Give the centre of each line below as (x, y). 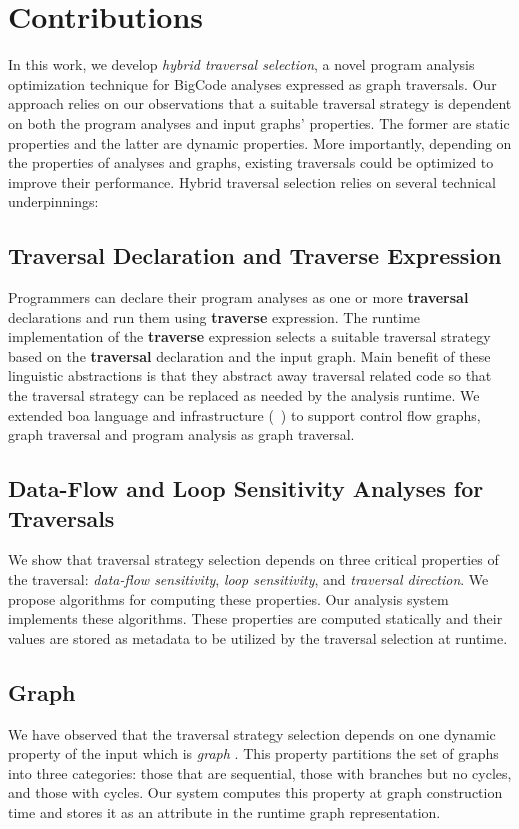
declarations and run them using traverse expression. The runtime (214, 316)
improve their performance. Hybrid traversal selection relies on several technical (252, 181)
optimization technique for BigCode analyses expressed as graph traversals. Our (252, 83)
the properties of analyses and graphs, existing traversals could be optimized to (251, 162)
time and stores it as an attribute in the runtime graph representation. (224, 811)
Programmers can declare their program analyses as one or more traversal (238, 297)
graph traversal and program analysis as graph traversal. (181, 434)
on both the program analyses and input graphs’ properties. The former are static (259, 122)
